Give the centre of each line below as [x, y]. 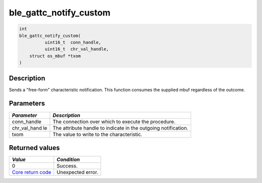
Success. [67, 166]
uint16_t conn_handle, [73, 42]
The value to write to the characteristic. [98, 134]
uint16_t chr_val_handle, [77, 49]
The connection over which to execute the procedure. [114, 122]
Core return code [32, 172]
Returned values [34, 148]
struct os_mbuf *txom [55, 56]
